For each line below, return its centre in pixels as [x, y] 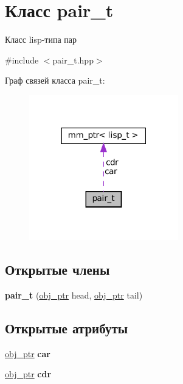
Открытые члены [57, 269]
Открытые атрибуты [67, 328]
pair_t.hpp [73, 60]
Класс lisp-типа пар [41, 39]
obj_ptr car [28, 353]
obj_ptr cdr [28, 374]
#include [22, 60]
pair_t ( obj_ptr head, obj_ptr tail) [74, 295]
